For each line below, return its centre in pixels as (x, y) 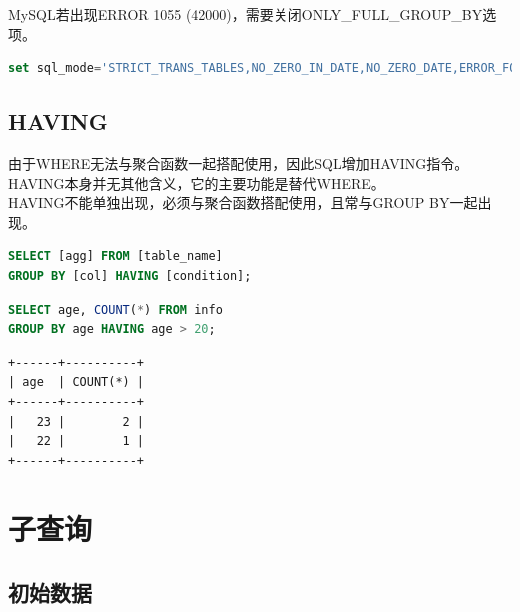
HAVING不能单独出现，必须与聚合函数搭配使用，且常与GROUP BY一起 (243, 202)
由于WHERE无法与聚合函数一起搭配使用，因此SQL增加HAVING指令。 (238, 162)
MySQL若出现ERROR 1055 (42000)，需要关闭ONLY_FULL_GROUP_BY (245, 14)
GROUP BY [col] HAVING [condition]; (130, 275)
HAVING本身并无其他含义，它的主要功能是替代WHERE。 (196, 182)
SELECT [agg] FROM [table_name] (115, 256)
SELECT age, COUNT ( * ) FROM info (115, 309)
